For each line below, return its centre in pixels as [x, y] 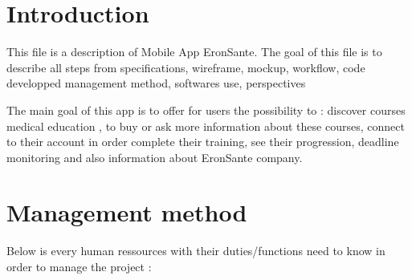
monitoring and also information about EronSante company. [155, 157]
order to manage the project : [79, 266]
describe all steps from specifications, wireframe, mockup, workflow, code [186, 67]
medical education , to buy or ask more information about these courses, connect [206, 126]
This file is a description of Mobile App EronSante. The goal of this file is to [194, 52]
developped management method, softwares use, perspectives [156, 83]
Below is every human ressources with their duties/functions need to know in [196, 251]
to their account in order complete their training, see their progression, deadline [203, 142]
